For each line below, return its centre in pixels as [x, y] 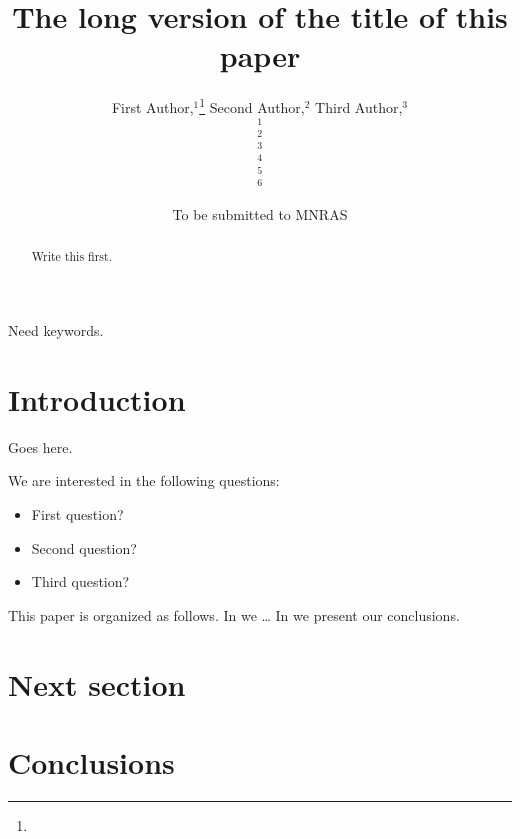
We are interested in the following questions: [144, 480]
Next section [97, 683]
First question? [77, 513]
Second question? [84, 547]
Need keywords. [56, 330]
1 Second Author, [252, 105]
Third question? [80, 581]
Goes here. [40, 446]
